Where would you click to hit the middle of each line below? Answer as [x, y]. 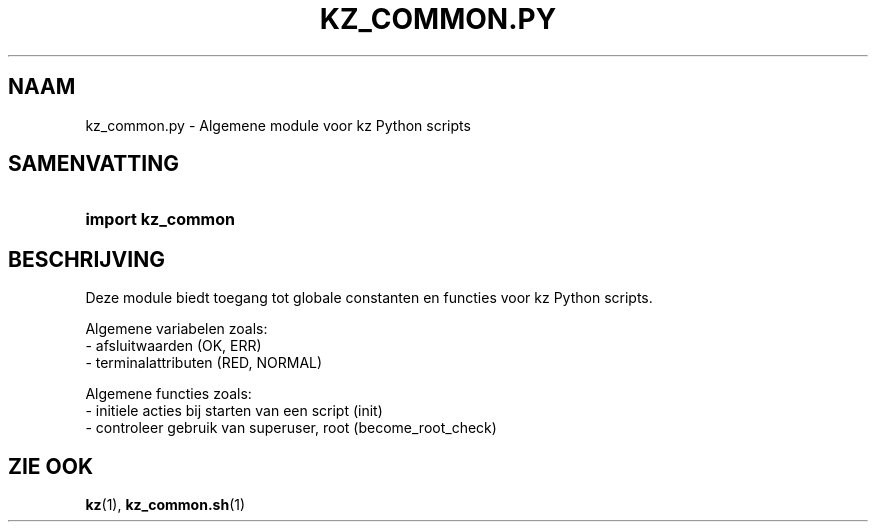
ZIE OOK [51, 466]
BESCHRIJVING [86, 259]
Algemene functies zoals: [168, 394]
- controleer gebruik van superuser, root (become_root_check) [291, 428]
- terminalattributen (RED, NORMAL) [204, 363]
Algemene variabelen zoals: [176, 329]
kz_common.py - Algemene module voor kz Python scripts [278, 125]
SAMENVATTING [93, 164]
